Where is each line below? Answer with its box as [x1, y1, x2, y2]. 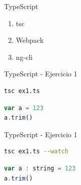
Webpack [15, 35, 44, 45]
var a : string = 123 [4, 164, 76, 172]
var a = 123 [4, 104, 43, 112]
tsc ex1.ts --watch [4, 148, 68, 155]
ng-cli [15, 51, 33, 62]
